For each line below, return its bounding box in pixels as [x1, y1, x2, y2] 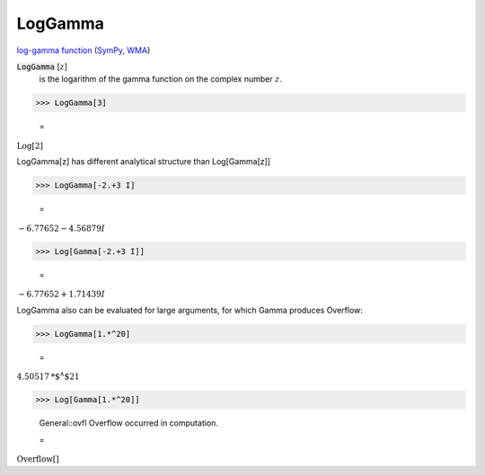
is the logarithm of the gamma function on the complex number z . [39, 74, 282, 84]
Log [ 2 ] [16, 140, 44, 151]
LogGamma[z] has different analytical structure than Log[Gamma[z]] [16, 156, 271, 167]
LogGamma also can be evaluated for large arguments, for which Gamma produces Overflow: [16, 304, 364, 315]
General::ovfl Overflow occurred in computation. [39, 418, 219, 428]
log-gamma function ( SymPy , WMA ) [16, 45, 151, 56]
